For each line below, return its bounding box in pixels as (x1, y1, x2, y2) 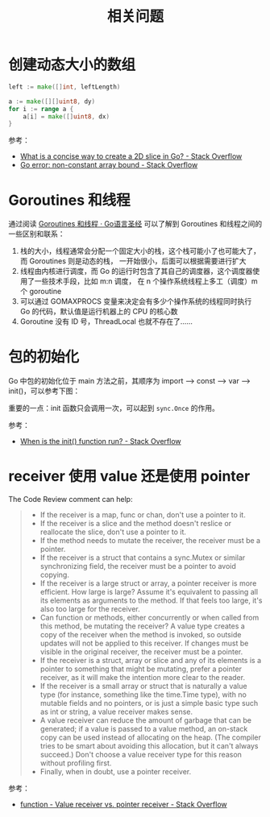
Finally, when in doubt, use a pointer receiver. (39, 767, 192, 777)
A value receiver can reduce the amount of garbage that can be (39, 715, 252, 725)
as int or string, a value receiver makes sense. (39, 707, 193, 717)
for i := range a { (8, 105, 74, 113)
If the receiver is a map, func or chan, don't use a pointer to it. (39, 510, 246, 520)
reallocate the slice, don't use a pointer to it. (39, 527, 187, 537)
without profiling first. (39, 758, 112, 768)
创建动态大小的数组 (8, 56, 136, 74)
